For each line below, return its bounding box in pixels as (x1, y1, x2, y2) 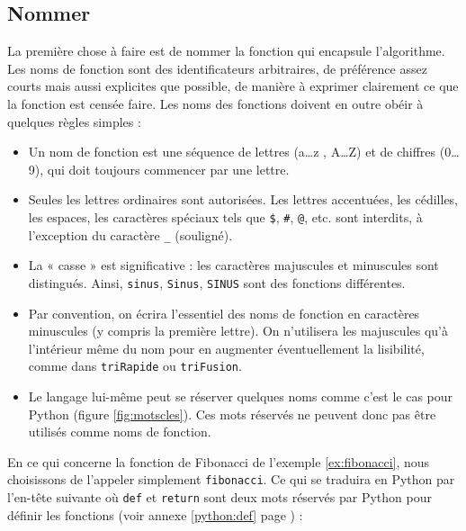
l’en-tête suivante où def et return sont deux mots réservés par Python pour (7, 487, 432, 506)
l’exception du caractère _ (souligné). (28, 225, 233, 244)
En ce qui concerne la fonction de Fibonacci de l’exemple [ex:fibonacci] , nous (7, 452, 430, 471)
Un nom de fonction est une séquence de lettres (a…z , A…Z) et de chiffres (28, 142, 436, 161)
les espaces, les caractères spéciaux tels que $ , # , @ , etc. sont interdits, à (28, 207, 423, 226)
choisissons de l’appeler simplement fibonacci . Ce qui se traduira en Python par (7, 470, 455, 489)
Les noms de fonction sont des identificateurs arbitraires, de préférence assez (7, 58, 427, 77)
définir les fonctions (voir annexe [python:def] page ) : (7, 505, 303, 524)
